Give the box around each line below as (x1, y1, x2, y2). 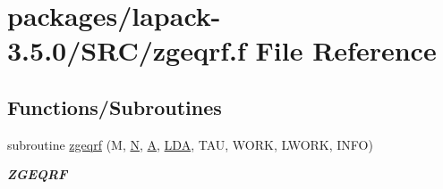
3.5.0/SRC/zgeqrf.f (7, 32, 246, 69)
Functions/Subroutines (7, 93, 222, 120)
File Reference (255, 32, 437, 69)
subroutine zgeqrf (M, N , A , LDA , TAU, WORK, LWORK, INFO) (7, 135, 373, 153)
